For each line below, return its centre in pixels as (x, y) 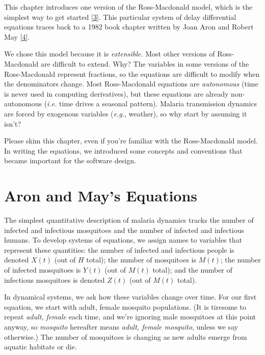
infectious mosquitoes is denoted (55, 279)
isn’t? (13, 123)
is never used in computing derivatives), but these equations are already (116, 93)
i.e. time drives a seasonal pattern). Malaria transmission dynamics (152, 103)
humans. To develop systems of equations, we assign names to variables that (123, 240)
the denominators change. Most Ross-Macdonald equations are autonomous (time (131, 84)
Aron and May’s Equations (101, 196)
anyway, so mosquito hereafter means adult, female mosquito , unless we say (121, 326)
